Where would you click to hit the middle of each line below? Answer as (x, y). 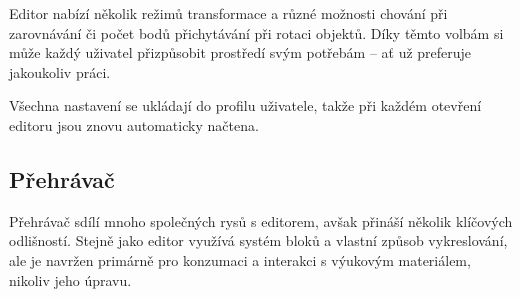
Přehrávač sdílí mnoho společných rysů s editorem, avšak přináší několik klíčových (261, 220)
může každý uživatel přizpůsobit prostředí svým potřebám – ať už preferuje (240, 52)
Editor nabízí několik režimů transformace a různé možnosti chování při (228, 13)
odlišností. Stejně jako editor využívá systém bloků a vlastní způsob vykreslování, (258, 240)
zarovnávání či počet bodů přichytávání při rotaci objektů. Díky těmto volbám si (256, 32)
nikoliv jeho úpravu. (70, 279)
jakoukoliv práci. (60, 71)
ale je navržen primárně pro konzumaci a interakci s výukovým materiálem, (240, 259)
